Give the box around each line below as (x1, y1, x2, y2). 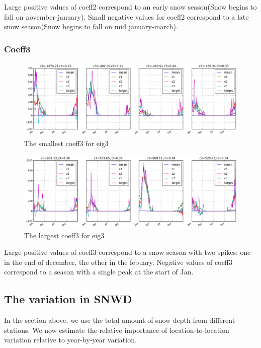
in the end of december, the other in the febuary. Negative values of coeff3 (4, 256, 233, 267)
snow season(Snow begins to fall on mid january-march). (4, 21, 178, 32)
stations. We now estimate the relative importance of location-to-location (4, 324, 229, 335)
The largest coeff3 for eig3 (24, 230, 105, 240)
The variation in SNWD (4, 291, 132, 307)
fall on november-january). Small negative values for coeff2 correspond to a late (4, 11, 249, 22)
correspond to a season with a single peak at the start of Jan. (4, 266, 194, 277)
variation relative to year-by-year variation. (4, 334, 137, 345)
